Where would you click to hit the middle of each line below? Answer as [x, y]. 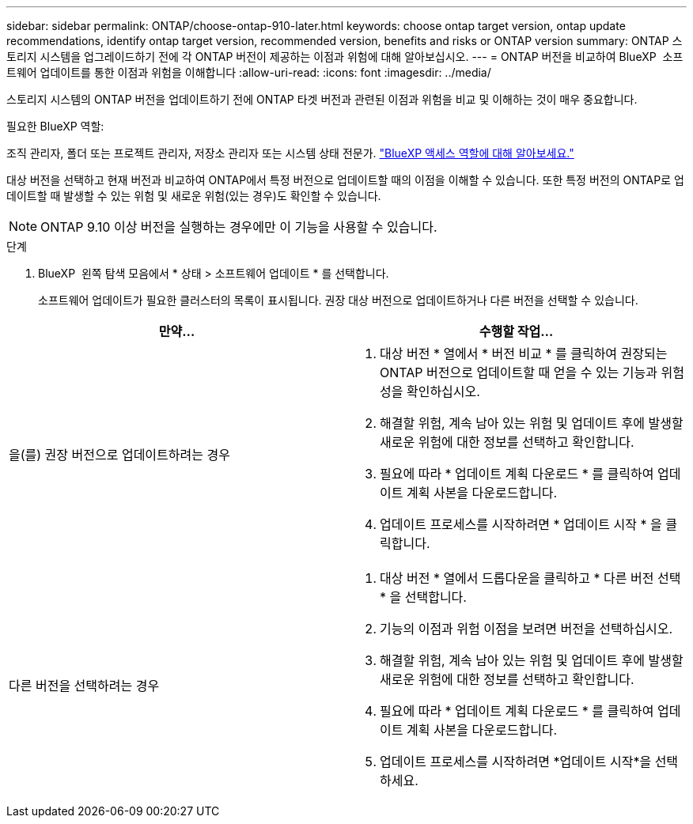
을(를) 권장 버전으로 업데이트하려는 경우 [119, 455]
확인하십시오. [443, 391]
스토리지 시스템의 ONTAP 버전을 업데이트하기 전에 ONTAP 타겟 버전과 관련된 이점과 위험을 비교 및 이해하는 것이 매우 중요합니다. [322, 99]
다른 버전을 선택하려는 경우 [84, 686]
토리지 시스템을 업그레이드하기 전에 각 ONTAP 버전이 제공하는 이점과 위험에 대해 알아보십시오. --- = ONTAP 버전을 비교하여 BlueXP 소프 [345, 57]
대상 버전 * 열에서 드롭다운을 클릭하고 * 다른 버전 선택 [530, 578]
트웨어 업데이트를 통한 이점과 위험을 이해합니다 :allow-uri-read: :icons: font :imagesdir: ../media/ [249, 72]
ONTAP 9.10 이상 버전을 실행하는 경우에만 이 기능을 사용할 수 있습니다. [239, 227]
